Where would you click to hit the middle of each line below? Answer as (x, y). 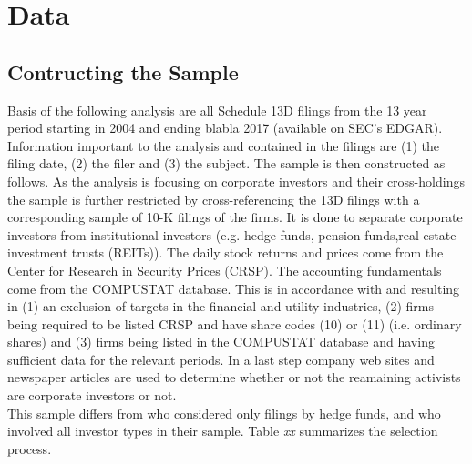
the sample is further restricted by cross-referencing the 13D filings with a (214, 199)
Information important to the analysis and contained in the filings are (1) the (224, 145)
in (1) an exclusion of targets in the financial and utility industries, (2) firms (221, 306)
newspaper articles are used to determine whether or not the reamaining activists (234, 377)
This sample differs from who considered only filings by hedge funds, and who (224, 413)
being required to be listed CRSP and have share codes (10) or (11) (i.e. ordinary (235, 323)
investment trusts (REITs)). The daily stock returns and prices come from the (226, 252)
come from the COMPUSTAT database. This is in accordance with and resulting (234, 288)
